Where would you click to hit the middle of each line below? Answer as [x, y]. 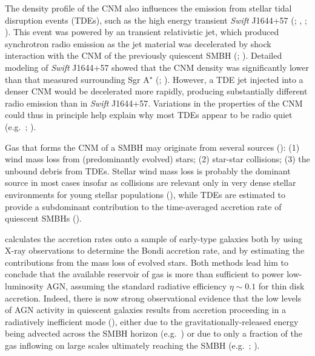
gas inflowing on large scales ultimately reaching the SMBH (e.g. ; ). [132, 345]
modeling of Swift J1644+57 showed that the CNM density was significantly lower [157, 67]
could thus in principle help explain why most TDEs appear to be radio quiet [149, 115]
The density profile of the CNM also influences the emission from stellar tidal [148, 8]
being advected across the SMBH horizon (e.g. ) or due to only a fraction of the [154, 333]
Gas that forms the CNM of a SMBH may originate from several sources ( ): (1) [152, 147]
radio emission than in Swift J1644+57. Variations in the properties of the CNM [154, 103]
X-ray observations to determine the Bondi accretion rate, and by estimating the [155, 250]
